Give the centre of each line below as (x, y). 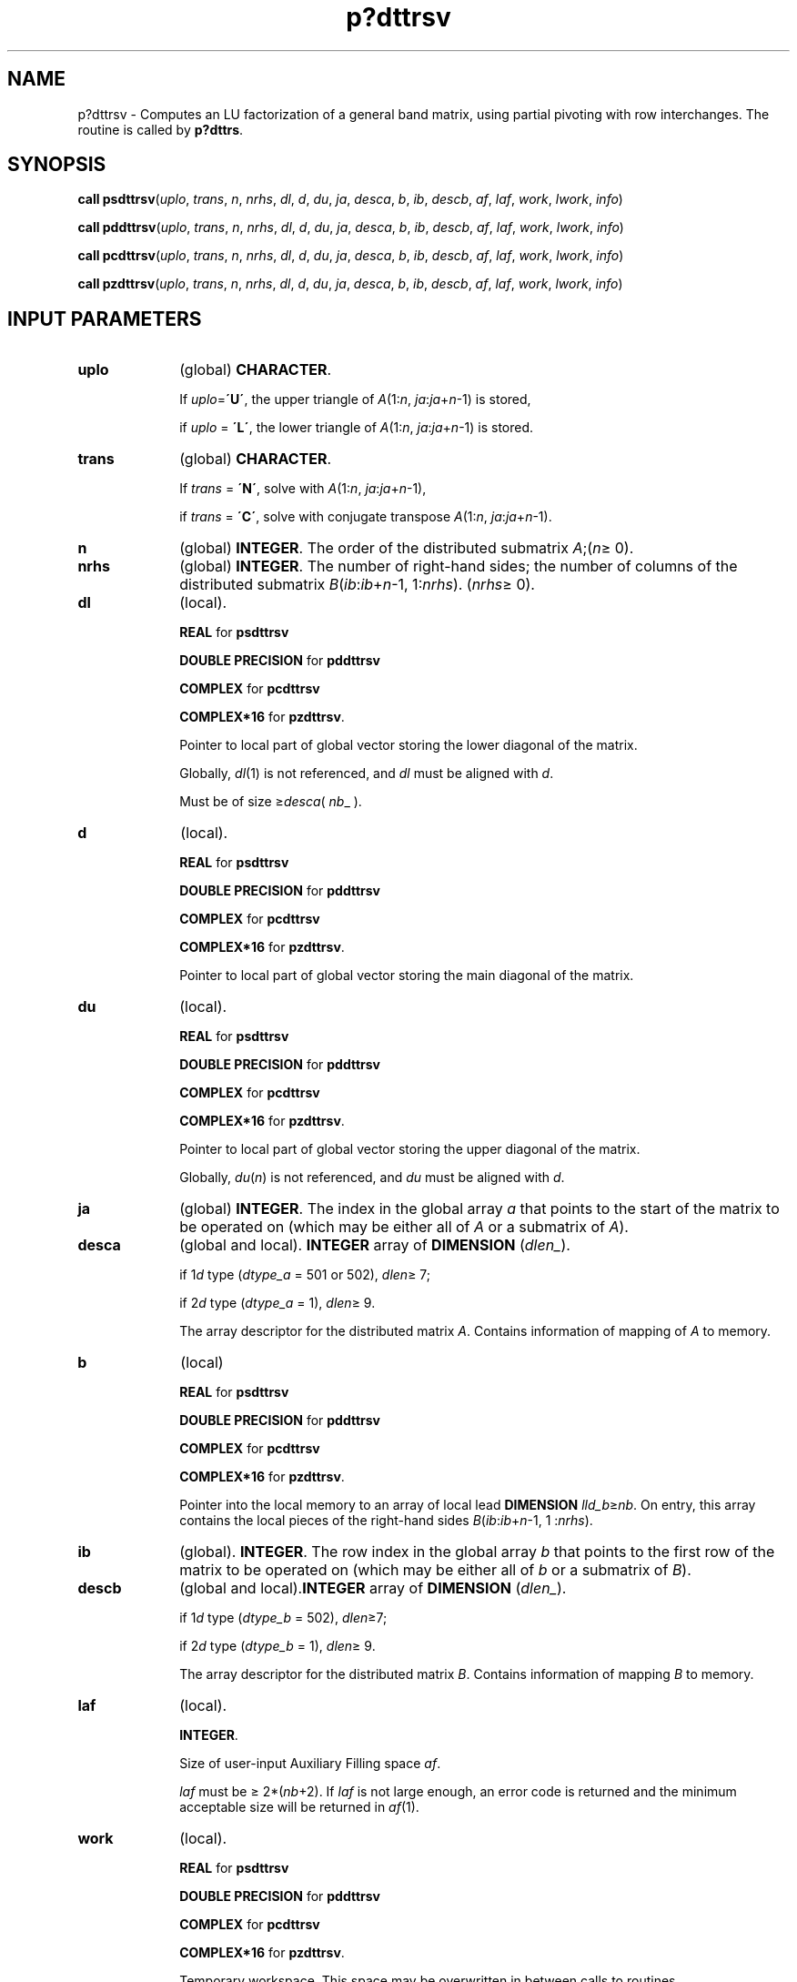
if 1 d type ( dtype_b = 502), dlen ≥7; (283, 1618)
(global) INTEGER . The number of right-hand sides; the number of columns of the (459, 566)
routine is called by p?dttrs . (161, 129)
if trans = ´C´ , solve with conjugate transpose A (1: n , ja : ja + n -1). (366, 517)
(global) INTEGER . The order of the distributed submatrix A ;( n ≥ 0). (407, 548)
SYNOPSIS (57, 165)
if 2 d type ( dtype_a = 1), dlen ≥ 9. (277, 1303)
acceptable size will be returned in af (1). (299, 1807)
